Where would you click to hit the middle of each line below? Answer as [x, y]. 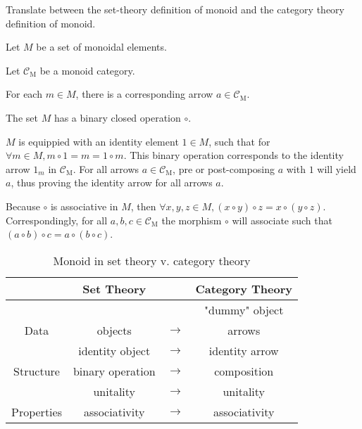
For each [24, 94]
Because [23, 206]
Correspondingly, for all [57, 220]
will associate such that [282, 220]
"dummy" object [244, 309]
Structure [37, 371]
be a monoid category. [87, 70]
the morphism [192, 220]
